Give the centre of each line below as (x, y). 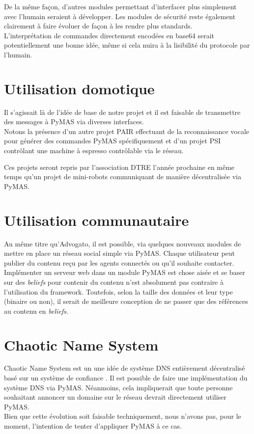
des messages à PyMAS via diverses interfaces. (74, 122)
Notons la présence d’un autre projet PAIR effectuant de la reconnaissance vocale (127, 131)
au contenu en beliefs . (36, 311)
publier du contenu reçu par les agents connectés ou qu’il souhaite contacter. (119, 262)
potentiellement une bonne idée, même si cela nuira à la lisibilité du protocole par (127, 45)
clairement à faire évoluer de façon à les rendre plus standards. (98, 26)
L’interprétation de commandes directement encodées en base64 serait (109, 35)
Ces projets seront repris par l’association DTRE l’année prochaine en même (119, 167)
